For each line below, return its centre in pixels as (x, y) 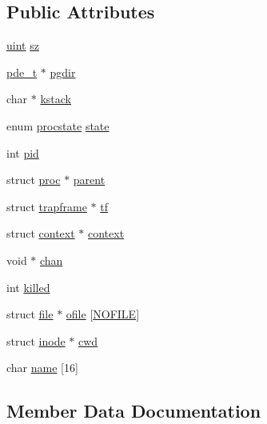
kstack (56, 99)
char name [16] (42, 368)
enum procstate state (58, 125)
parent (89, 180)
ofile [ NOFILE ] (103, 314)
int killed (28, 287)
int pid (23, 152)
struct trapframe (47, 206)
